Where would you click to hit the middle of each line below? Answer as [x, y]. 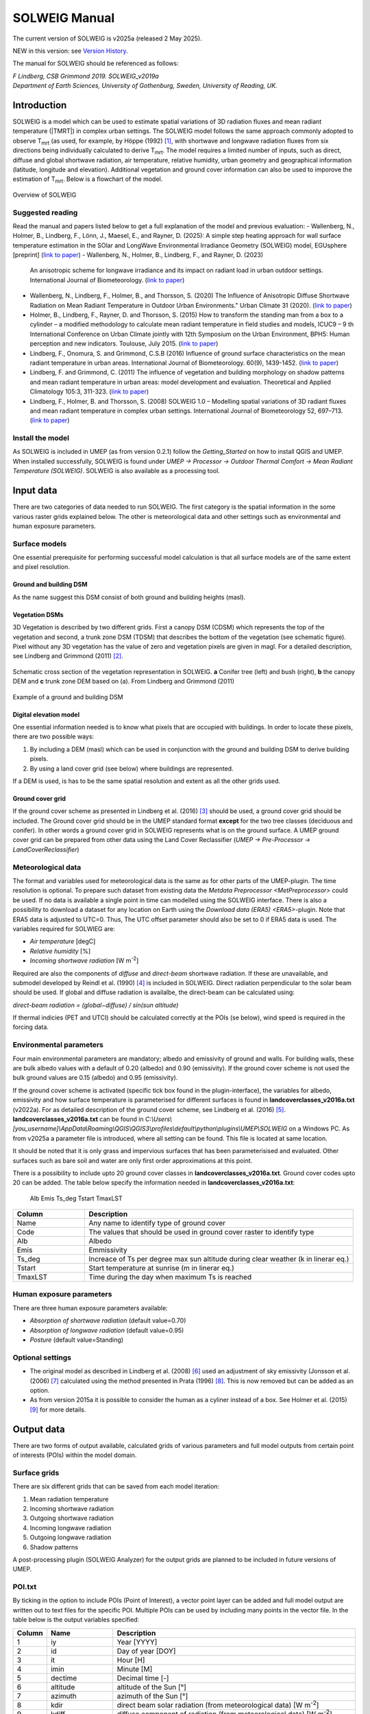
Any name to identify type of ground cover [157, 1223]
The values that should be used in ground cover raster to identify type [201, 1232]
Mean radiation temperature [69, 1499]
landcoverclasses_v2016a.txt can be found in [78, 1119]
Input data [35, 491]
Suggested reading [45, 213]
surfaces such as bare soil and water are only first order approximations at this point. [133, 1160]
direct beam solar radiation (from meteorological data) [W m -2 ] [218, 1704]
